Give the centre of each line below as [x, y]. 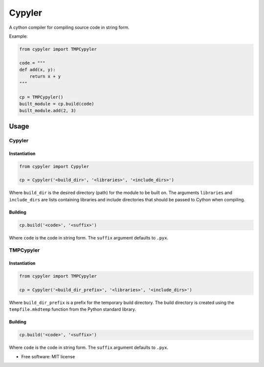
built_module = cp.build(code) [57, 104]
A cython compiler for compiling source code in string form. [69, 27]
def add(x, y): [37, 70]
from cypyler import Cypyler [54, 166]
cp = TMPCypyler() [41, 97]
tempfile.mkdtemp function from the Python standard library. [73, 309]
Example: [18, 36]
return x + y [45, 76]
